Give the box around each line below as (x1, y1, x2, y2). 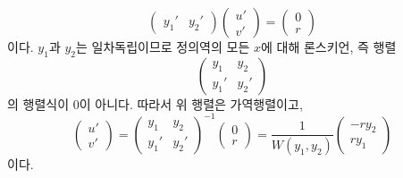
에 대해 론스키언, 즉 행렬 (260, 38, 397, 55)
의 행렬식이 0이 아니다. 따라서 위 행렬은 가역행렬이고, (7, 94, 303, 113)
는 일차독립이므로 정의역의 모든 (76, 38, 250, 55)
